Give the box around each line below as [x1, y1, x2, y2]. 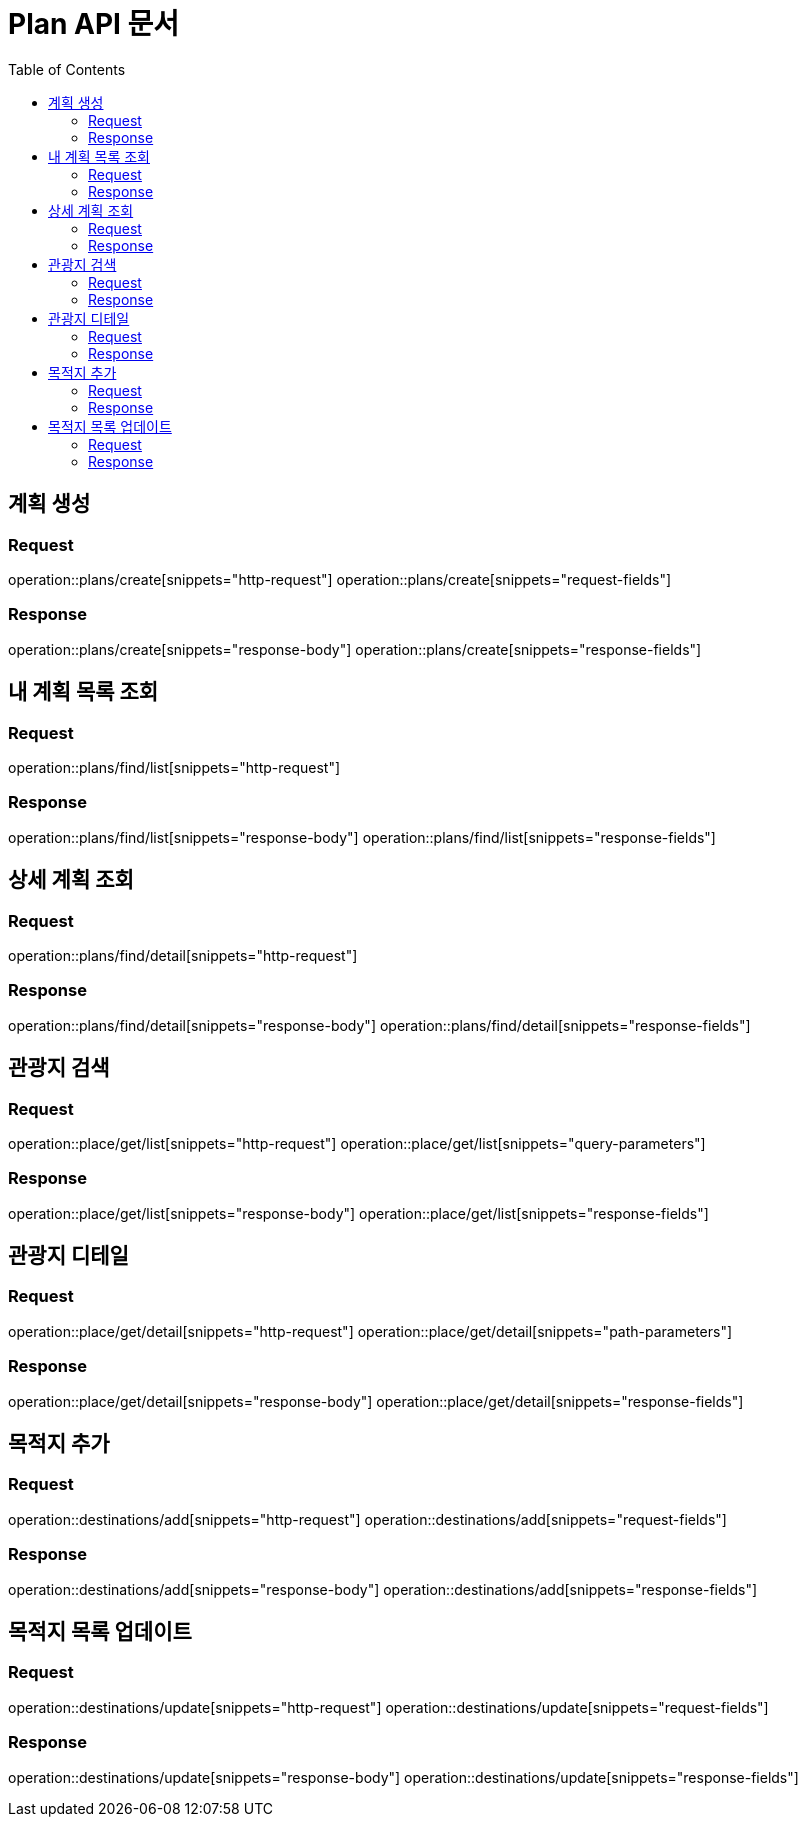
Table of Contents [8, 60, 126, 78]
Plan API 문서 [8, 7, 180, 41]
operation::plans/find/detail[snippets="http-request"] [8, 946, 358, 964]
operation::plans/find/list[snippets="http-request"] [8, 758, 341, 776]
